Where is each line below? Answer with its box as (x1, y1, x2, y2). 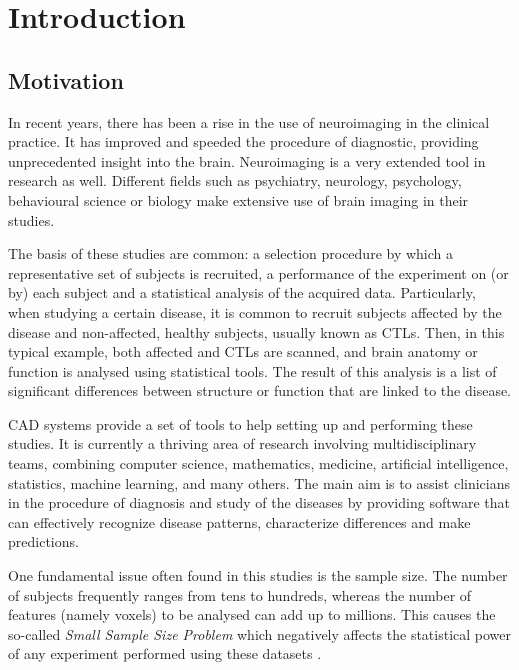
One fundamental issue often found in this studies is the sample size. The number (8, 565, 508, 586)
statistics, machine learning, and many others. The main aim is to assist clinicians (8, 472, 511, 493)
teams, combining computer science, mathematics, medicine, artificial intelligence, (8, 453, 509, 474)
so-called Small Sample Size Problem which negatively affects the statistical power (8, 623, 512, 644)
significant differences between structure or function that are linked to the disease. (8, 380, 512, 401)
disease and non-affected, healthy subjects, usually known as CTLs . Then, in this (8, 321, 505, 342)
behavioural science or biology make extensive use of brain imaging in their (8, 189, 469, 210)
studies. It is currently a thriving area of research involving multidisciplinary (8, 433, 477, 454)
